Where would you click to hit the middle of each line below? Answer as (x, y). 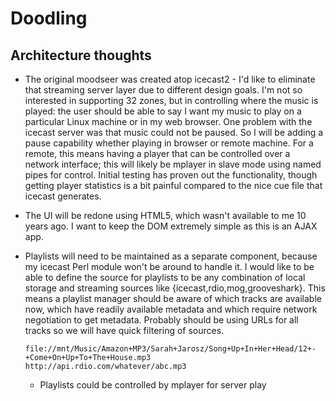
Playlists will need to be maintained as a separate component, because (171, 256)
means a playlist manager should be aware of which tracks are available (173, 298)
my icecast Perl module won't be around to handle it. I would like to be (169, 266)
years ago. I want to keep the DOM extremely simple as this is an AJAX (171, 226)
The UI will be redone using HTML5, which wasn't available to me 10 (165, 215)
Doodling (49, 18)
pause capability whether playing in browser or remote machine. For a (169, 143)
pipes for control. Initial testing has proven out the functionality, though (171, 175)
